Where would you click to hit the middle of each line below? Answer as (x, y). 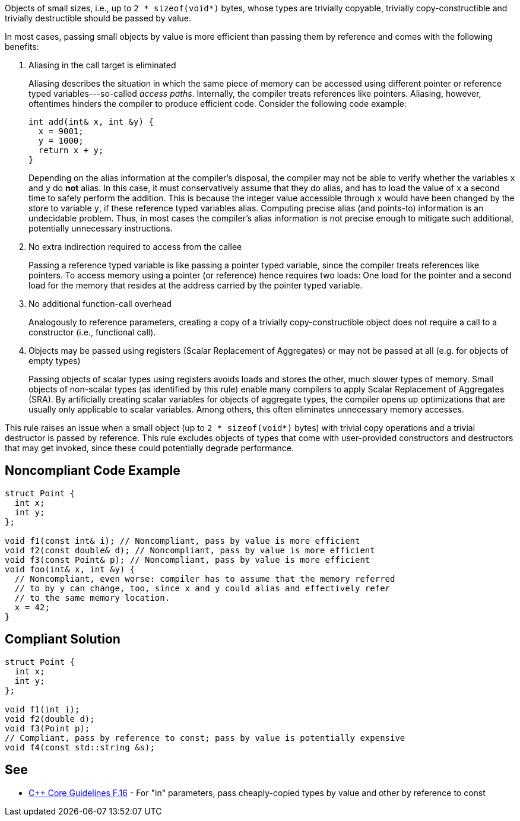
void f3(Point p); (47, 728)
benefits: (22, 47)
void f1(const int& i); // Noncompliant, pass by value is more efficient (183, 541)
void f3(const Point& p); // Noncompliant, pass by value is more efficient (188, 560)
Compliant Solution (63, 639)
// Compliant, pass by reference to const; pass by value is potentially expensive (205, 738)
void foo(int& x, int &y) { (70, 569)
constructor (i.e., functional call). (92, 332)
